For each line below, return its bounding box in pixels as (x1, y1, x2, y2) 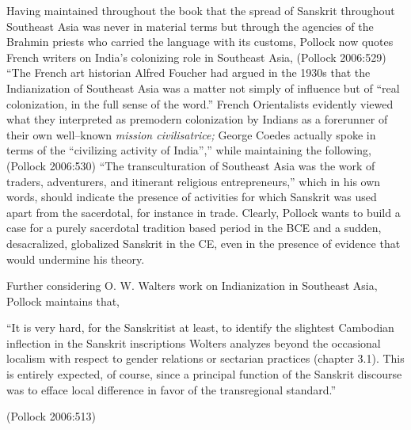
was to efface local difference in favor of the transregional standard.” (6, 381, 337, 398)
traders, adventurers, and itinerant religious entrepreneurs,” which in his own (6, 173, 381, 189)
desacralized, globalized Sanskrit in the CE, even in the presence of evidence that (6, 234, 401, 251)
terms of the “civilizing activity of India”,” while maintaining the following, (6, 142, 371, 158)
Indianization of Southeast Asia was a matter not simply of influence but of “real (6, 79, 400, 96)
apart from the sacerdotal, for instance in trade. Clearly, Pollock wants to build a (6, 204, 401, 220)
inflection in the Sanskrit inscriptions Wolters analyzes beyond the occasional (6, 334, 381, 351)
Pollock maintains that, (6, 292, 120, 309)
